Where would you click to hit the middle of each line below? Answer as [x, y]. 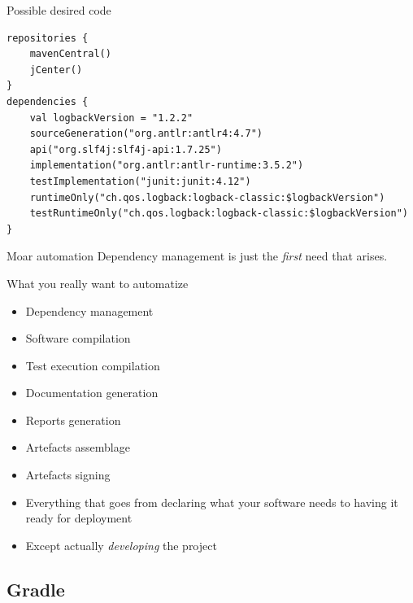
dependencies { [48, 101]
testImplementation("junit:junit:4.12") [140, 181]
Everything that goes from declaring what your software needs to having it [212, 502]
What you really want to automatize [98, 283]
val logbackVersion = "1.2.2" [111, 118]
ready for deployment [79, 518]
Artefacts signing [68, 475]
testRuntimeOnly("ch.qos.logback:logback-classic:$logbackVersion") [219, 214]
